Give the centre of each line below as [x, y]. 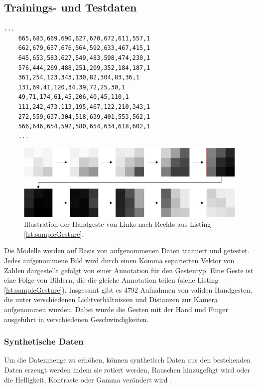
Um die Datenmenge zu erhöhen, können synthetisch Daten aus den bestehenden [127, 360]
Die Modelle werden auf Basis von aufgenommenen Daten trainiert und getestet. [127, 250]
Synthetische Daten [44, 341]
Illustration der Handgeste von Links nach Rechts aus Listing [118, 224]
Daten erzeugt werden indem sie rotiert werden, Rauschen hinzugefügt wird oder [127, 369]
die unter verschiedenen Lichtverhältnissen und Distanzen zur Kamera [111, 299]
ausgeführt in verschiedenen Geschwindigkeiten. [76, 319]
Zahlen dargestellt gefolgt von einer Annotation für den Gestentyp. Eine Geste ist [129, 270]
